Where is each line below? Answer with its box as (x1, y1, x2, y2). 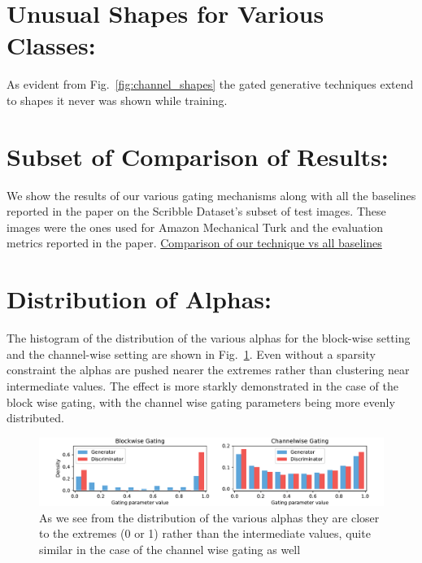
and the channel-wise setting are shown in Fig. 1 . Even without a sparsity (7, 345, 376, 362)
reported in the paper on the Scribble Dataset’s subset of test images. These (7, 203, 386, 220)
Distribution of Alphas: (7, 282, 272, 316)
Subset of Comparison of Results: (7, 139, 389, 172)
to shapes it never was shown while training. (7, 91, 228, 108)
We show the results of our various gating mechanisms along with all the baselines (7, 186, 416, 203)
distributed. (7, 409, 64, 426)
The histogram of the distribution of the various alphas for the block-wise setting (7, 330, 411, 347)
